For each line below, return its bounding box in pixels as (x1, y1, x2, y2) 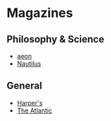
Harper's (16, 98, 43, 107)
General (6, 80, 43, 92)
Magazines (6, 5, 74, 21)
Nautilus (16, 59, 42, 68)
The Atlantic (16, 106, 52, 115)
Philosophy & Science (6, 33, 105, 45)
